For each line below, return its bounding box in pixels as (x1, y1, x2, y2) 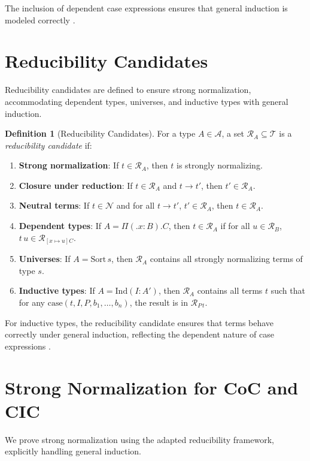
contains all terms (197, 284, 263, 297)
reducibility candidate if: (5, 138, 92, 151)
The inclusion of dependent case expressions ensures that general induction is (5, 2, 288, 14)
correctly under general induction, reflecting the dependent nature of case (5, 328, 274, 341)
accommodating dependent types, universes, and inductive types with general (5, 95, 288, 107)
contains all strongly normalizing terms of (150, 252, 303, 265)
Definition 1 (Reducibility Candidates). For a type (5, 127, 196, 140)
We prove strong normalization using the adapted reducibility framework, (5, 433, 274, 445)
